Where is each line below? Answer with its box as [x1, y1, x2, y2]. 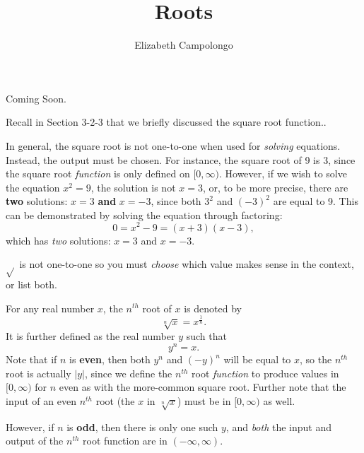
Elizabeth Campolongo [134, 37, 233, 52]
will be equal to [223, 352, 291, 367]
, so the [300, 352, 332, 367]
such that [186, 329, 227, 343]
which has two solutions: [6, 233, 111, 247]
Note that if [6, 352, 57, 367]
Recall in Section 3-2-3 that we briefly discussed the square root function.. [6, 114, 327, 129]
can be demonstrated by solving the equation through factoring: [6, 207, 283, 222]
